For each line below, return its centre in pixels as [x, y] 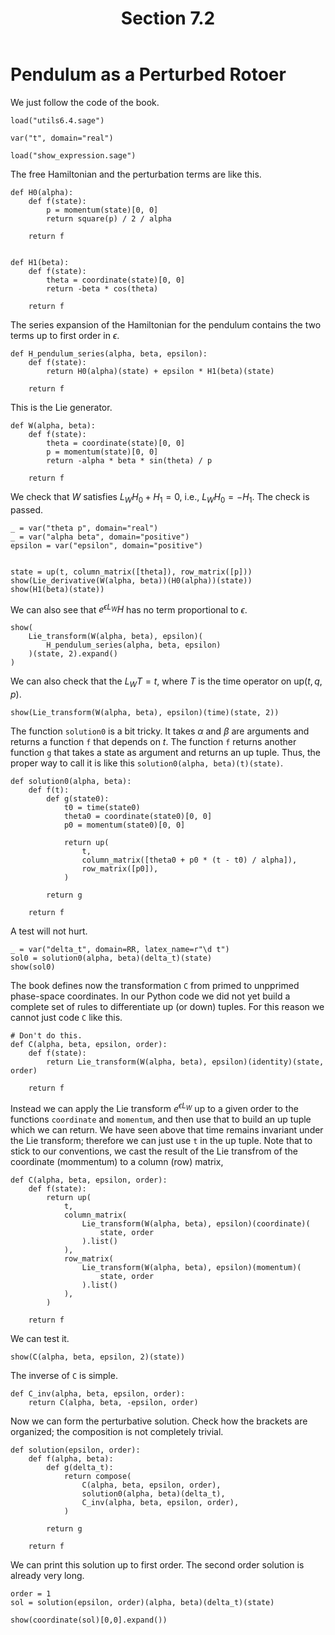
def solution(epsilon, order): [75, 1450]
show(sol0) [33, 967]
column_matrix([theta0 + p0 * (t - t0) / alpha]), [189, 860]
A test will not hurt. [49, 931]
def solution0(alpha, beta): [71, 782]
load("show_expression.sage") [73, 155]
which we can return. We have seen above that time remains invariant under [167, 1129]
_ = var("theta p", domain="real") [84, 528]
